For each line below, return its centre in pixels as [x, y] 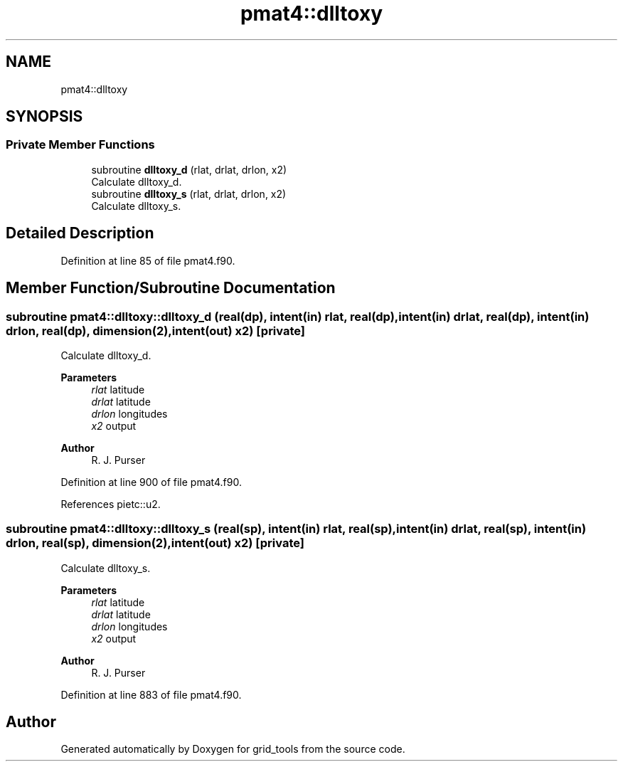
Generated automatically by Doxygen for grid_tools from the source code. [233, 749]
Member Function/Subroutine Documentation [171, 288]
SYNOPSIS [44, 117]
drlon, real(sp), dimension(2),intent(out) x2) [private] [155, 543]
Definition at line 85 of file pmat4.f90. [148, 260]
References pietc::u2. [111, 504]
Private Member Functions [80, 145]
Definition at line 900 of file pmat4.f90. [151, 482]
